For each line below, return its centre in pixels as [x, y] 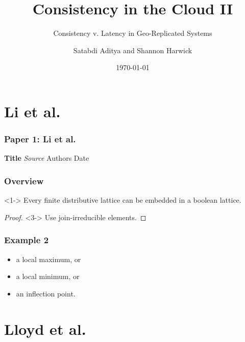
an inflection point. [46, 293]
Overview [24, 180]
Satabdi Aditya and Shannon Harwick [133, 50]
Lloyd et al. [45, 328]
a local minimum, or [48, 276]
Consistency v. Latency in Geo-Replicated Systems [133, 33]
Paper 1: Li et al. [40, 139]
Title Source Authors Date [47, 158]
